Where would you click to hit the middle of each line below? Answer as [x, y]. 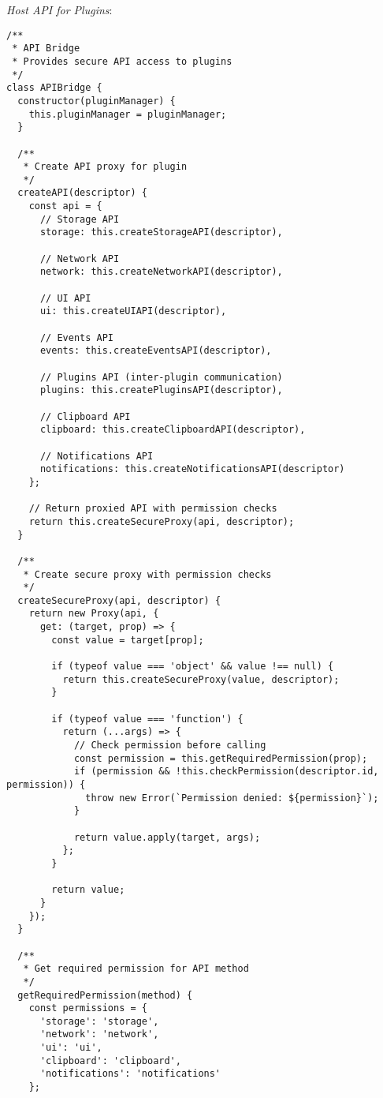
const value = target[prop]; [128, 640]
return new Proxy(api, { [94, 614]
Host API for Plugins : [59, 9]
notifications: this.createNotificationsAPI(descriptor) [192, 469]
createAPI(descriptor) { [82, 193]
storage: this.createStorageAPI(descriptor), [161, 232]
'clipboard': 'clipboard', [110, 1061]
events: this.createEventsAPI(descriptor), [156, 351]
